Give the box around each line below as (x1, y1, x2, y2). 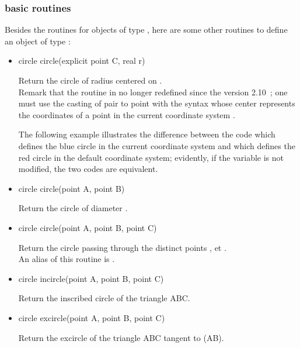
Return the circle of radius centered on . (18, 74, 162, 86)
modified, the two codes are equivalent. (18, 163, 158, 175)
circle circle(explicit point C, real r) (18, 54, 145, 67)
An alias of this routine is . (18, 253, 115, 265)
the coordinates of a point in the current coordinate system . (18, 108, 235, 120)
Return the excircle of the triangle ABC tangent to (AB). (18, 331, 224, 343)
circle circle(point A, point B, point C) (18, 221, 157, 233)
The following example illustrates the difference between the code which (18, 128, 275, 140)
